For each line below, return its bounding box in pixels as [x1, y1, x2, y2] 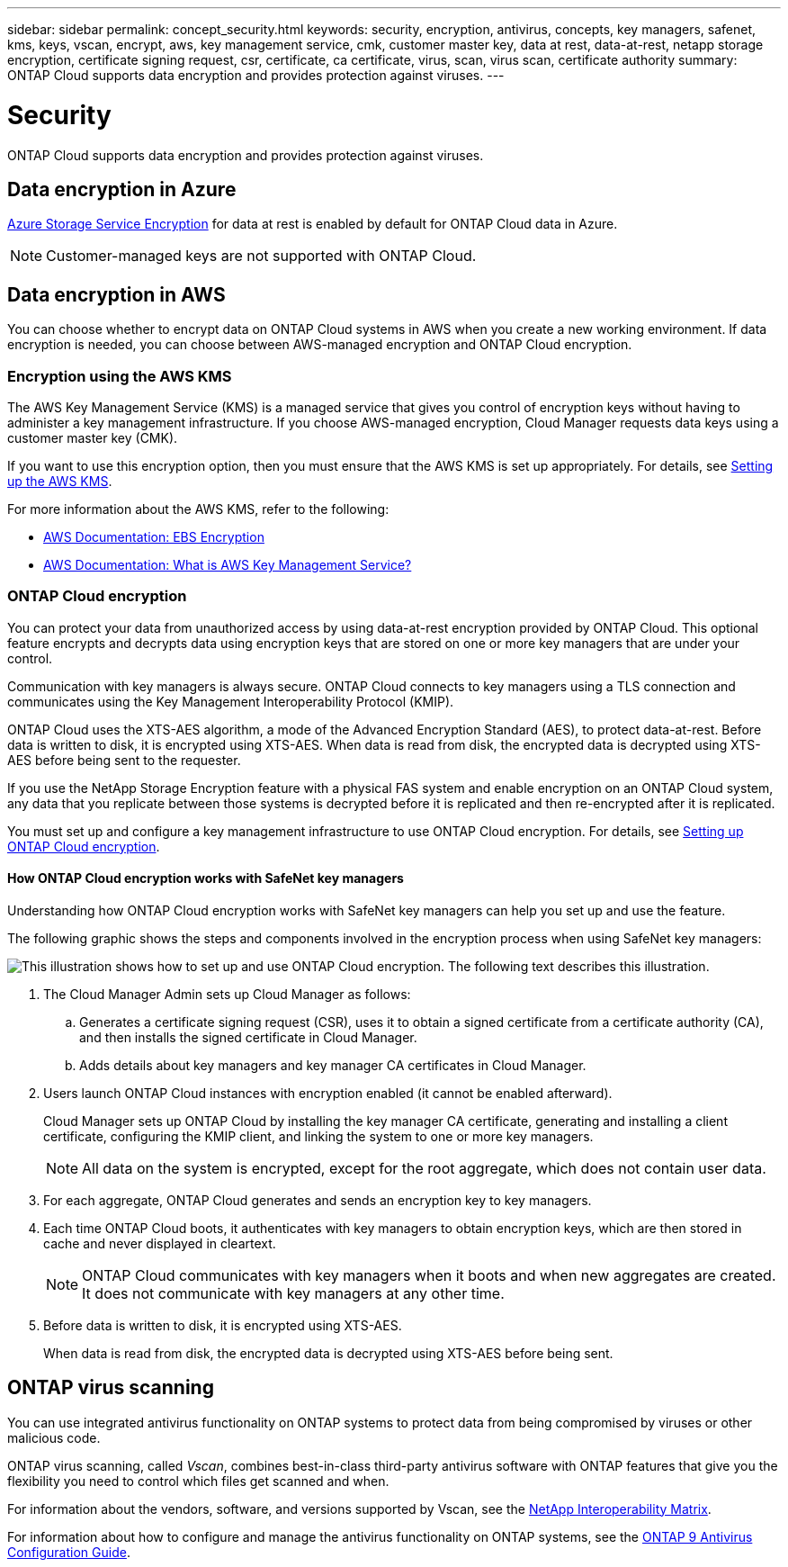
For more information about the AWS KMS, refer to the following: [7, 500, 390, 517]
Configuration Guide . [7, 1544, 130, 1560]
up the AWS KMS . [7, 473, 112, 489]
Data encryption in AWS [7, 283, 226, 306]
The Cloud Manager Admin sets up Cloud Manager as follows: [43, 986, 411, 1002]
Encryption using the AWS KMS [7, 366, 232, 385]
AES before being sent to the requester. [7, 752, 241, 768]
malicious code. [7, 1429, 101, 1445]
